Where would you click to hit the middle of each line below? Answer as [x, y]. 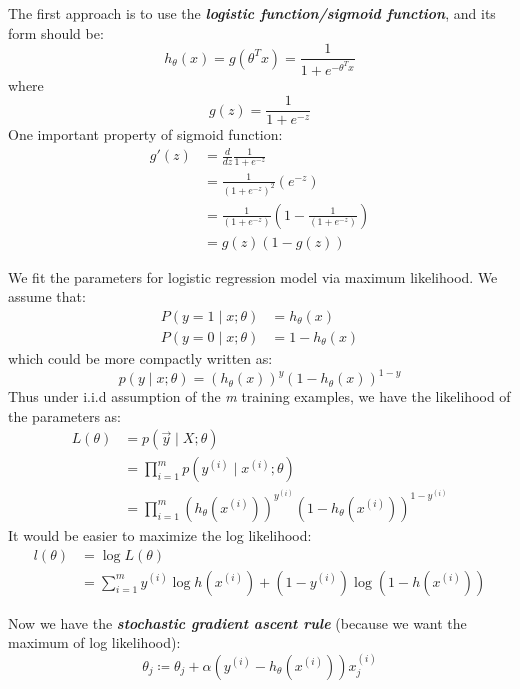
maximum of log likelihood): [94, 642]
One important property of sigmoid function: [145, 134]
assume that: [47, 296]
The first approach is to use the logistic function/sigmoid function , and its [252, 13]
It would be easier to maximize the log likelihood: [160, 534]
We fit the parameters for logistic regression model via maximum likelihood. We [253, 276]
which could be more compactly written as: [140, 358]
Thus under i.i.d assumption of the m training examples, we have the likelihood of [259, 396]
